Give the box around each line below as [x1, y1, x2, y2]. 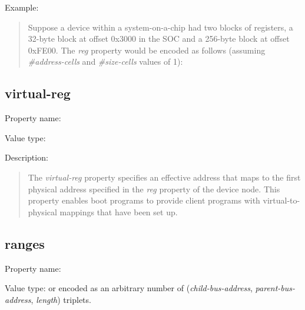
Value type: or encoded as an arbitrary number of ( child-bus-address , [5, 282, 253, 294]
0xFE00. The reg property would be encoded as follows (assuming [28, 44, 266, 56]
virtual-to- [263, 194, 300, 206]
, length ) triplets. [31, 293, 91, 305]
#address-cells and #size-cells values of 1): [28, 55, 183, 68]
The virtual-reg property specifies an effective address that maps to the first [28, 171, 301, 183]
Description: [5, 151, 48, 164]
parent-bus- [255, 282, 296, 294]
